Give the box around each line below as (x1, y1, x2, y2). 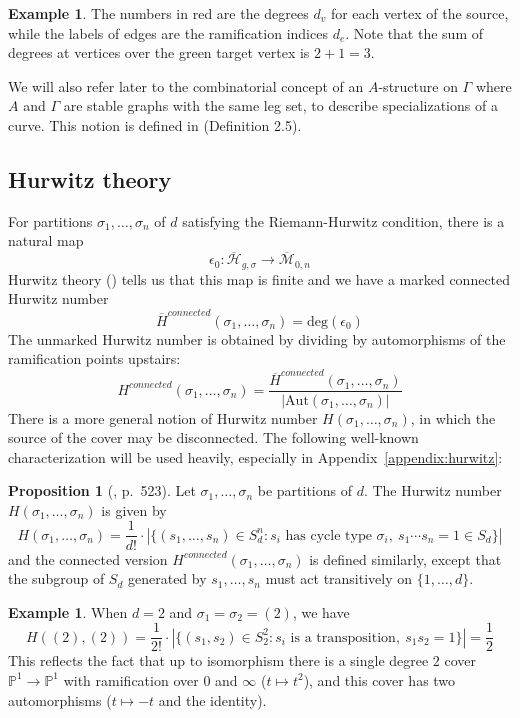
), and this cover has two (303, 669, 456, 690)
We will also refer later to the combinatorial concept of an (8, 75, 364, 96)
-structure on (378, 75, 458, 96)
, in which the (410, 407, 496, 428)
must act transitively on (265, 568, 413, 589)
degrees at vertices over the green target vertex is (8, 42, 310, 63)
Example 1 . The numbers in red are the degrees (8, 3, 309, 23)
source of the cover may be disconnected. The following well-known (8, 427, 419, 448)
